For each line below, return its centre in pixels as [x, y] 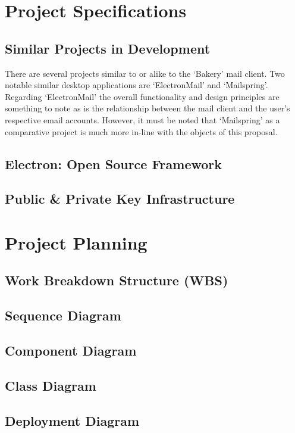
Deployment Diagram [72, 420]
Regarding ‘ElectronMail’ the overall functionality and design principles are [142, 96]
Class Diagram [51, 385]
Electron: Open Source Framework [114, 163]
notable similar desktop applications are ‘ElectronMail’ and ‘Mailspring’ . [136, 85]
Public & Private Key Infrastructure [120, 199]
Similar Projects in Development [108, 48]
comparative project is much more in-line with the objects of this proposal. [141, 131]
